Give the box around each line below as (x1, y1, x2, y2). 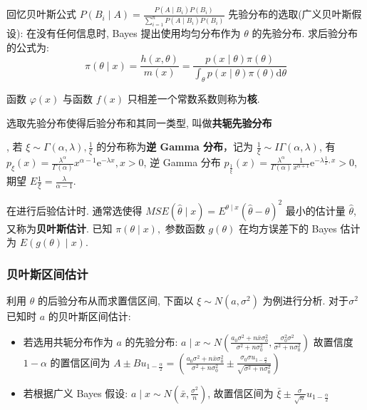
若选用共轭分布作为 (23, 334, 113, 349)
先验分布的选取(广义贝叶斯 (228, 6, 352, 21)
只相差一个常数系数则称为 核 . (127, 91, 260, 106)
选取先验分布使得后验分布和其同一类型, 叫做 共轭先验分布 (6, 115, 272, 130)
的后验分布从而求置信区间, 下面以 (37, 292, 194, 307)
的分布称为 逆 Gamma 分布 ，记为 (96, 139, 254, 154)
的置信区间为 (50, 354, 110, 369)
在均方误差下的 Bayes (238, 220, 337, 235)
